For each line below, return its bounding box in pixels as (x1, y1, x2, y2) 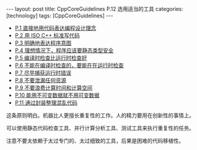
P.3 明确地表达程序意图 (14, 39, 72, 46)
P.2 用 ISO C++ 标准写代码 (14, 32, 80, 39)
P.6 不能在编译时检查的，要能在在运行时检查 (14, 62, 124, 69)
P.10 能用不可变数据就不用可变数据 (14, 91, 100, 99)
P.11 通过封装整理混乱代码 (14, 99, 78, 106)
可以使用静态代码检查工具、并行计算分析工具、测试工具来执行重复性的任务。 (6, 124, 195, 131)
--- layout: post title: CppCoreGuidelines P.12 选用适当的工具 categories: (6, 5, 184, 13)
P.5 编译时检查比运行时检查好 (14, 54, 88, 61)
